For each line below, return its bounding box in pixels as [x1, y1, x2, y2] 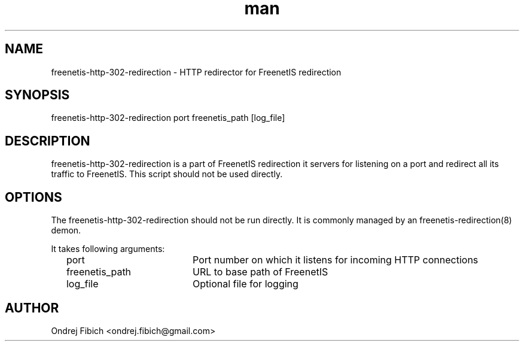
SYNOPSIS [5, 87, 70, 103]
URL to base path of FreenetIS [193, 266, 328, 278]
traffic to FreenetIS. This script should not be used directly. [51, 169, 283, 180]
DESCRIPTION [5, 133, 90, 148]
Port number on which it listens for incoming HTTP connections [193, 254, 479, 266]
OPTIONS [5, 189, 62, 205]
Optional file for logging [193, 278, 298, 290]
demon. [51, 225, 81, 236]
